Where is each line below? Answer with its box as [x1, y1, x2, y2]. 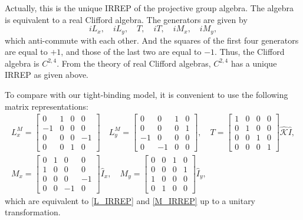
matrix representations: [5, 100, 88, 112]
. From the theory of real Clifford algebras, [57, 57, 211, 69]
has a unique [230, 57, 277, 69]
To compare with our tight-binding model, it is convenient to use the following [5, 88, 288, 101]
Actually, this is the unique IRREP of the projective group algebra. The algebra [5, 2, 294, 14]
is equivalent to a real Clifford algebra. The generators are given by [5, 13, 248, 25]
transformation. [5, 206, 61, 218]
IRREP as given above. [5, 68, 89, 81]
